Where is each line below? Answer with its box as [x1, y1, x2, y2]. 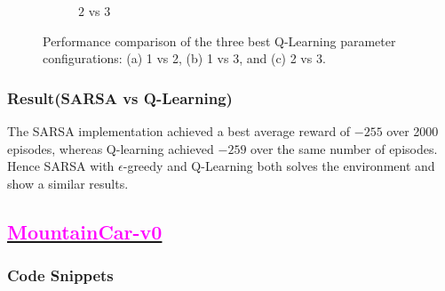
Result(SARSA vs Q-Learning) [7, 86, 233, 109]
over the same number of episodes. [250, 139, 438, 158]
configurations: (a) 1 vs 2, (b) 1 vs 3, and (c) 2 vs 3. [43, 49, 326, 68]
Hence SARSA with [7, 157, 115, 175]
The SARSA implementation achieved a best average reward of [7, 122, 351, 140]
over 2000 [386, 122, 439, 140]
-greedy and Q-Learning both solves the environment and [123, 157, 435, 175]
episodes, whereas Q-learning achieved [7, 139, 214, 158]
